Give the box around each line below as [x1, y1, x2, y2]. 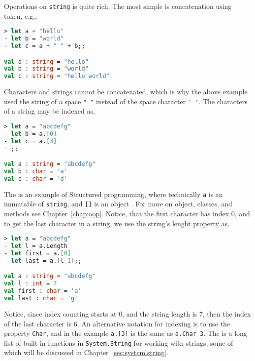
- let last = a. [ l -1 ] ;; [4, 257, 82, 264]
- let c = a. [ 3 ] [4, 137, 57, 145]
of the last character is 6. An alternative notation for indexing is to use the [4, 318, 230, 328]
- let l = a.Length [4, 242, 67, 250]
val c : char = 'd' [4, 175, 67, 182]
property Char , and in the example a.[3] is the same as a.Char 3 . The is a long [4, 328, 247, 338]
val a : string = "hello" [4, 58, 89, 65]
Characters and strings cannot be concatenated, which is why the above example [4, 86, 248, 97]
